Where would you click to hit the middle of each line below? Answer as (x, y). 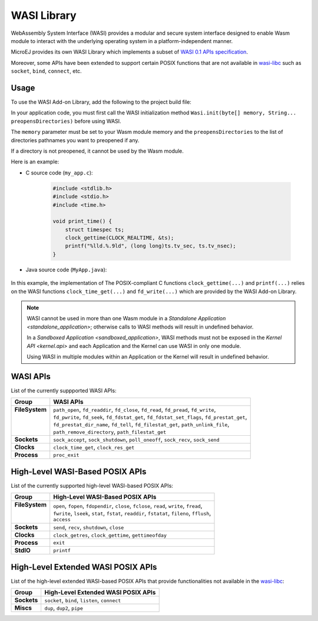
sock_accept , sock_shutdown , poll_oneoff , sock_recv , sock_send (136, 439)
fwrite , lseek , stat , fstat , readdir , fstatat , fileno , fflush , (132, 513)
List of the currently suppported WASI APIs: (64, 390)
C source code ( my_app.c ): (59, 172)
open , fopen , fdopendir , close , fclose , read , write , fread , (128, 505)
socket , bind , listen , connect (83, 600)
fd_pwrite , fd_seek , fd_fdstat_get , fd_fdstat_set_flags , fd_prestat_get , (150, 417)
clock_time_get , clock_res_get (94, 447)
